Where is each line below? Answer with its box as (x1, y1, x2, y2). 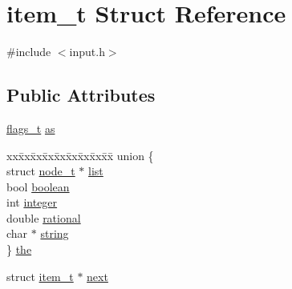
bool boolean (6, 178, 70, 195)
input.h (69, 43, 105, 60)
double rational (6, 209, 81, 226)
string (40, 225, 69, 242)
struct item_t (6, 267, 74, 284)
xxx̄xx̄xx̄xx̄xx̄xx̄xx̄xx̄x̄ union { (6, 147, 154, 163)
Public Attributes (6, 82, 156, 107)
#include (6, 43, 51, 60)
